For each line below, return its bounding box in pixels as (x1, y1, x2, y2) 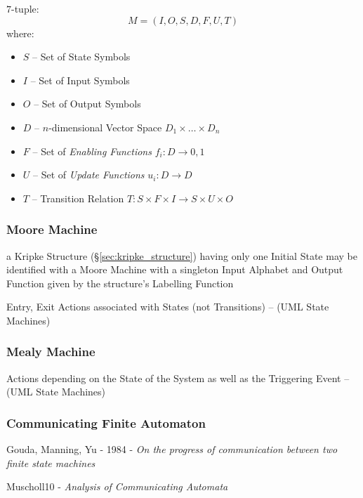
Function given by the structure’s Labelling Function (6, 275, 234, 290)
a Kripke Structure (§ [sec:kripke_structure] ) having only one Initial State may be (6, 248, 357, 263)
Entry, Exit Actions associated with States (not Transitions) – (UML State (6, 299, 329, 314)
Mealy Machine (6, 343, 95, 360)
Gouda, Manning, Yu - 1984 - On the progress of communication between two (6, 442, 338, 457)
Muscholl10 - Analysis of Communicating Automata (6, 479, 228, 494)
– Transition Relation (32, 190, 124, 205)
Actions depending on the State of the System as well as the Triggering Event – (6, 370, 350, 385)
